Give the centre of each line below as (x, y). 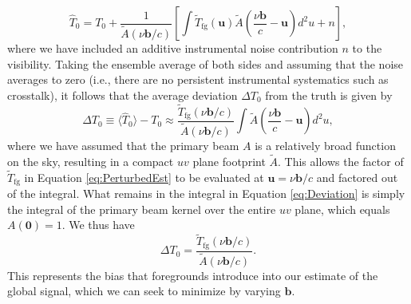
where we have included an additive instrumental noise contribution (173, 48)
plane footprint (229, 161)
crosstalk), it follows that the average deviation (123, 95)
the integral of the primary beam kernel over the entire (142, 209)
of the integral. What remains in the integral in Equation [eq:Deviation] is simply (206, 193)
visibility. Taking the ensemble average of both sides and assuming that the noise (205, 63)
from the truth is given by (329, 95)
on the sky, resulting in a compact (91, 161)
